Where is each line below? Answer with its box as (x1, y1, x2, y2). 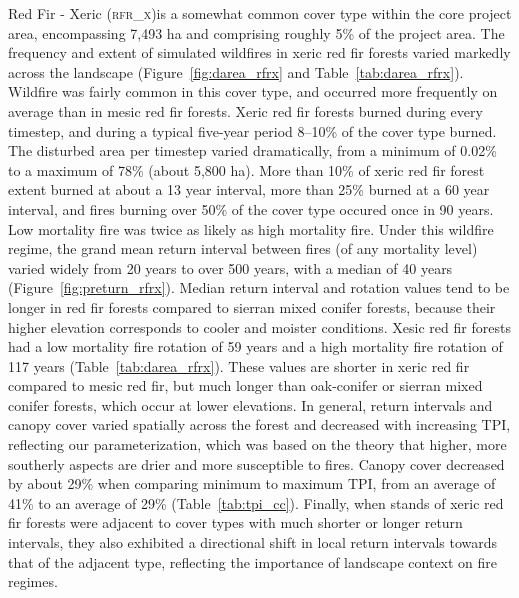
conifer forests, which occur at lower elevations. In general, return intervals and (8, 394, 493, 415)
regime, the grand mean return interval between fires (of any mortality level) (8, 238, 478, 259)
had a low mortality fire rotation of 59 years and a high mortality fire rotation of (8, 336, 503, 357)
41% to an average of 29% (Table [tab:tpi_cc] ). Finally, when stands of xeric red (8, 492, 504, 513)
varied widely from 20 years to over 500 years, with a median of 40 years (8, 257, 453, 278)
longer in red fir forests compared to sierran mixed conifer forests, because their (8, 296, 496, 317)
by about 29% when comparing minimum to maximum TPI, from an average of (8, 473, 496, 494)
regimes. (8, 571, 58, 592)
